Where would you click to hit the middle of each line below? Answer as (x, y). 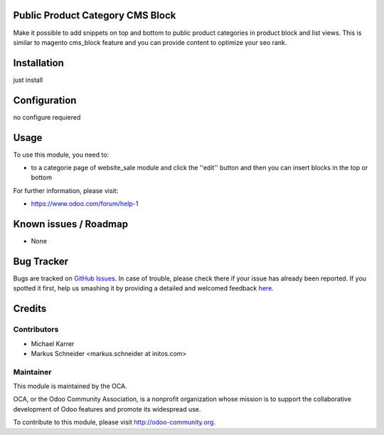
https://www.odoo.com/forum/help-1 (85, 204)
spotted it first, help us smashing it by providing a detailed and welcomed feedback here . (143, 288)
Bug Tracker (41, 261)
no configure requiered (47, 117)
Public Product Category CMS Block (95, 15)
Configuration (45, 100)
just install (28, 80)
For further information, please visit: (66, 190)
